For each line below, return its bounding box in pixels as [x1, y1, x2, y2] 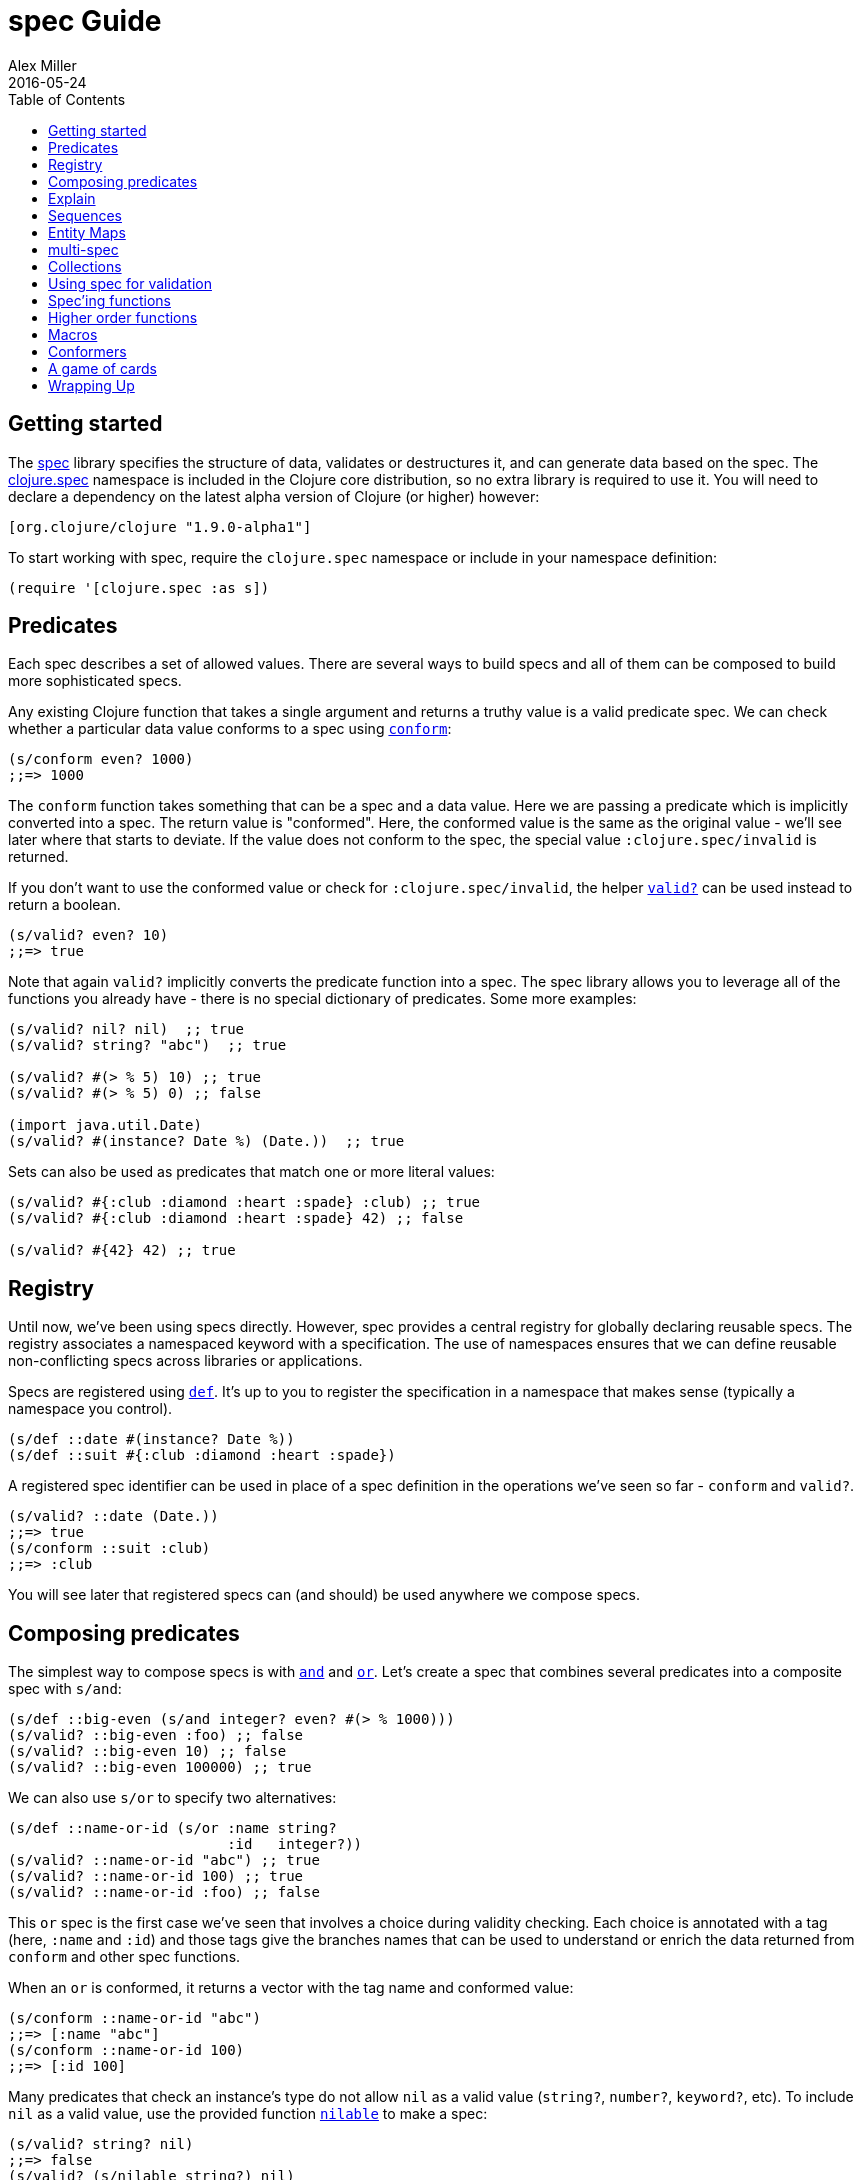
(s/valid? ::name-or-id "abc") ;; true [8, 1852, 320, 1869]
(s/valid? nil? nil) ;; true [8, 1021, 245, 1038]
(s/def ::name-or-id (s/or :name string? [8, 1820, 337, 1837]
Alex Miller [8, 56, 77, 74]
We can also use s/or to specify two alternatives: [8, 1789, 337, 1807]
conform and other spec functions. [8, 1948, 241, 1966]
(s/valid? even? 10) [8, 927, 169, 944]
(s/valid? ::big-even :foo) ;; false [8, 1727, 304, 1744]
